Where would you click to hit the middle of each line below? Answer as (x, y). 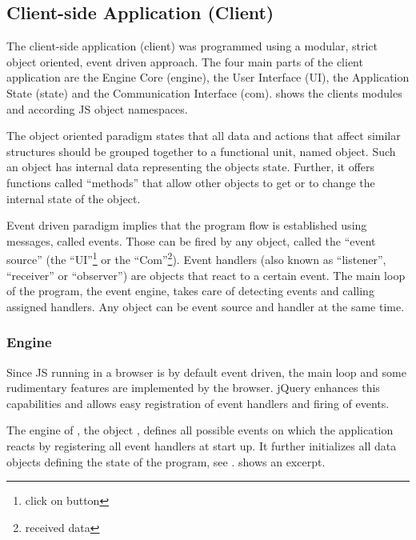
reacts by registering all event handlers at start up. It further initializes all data (202, 445)
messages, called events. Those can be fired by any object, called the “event (191, 240)
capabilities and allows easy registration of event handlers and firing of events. (198, 403)
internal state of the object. (74, 198)
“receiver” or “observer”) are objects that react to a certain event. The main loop (206, 275)
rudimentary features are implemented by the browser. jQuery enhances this (193, 388)
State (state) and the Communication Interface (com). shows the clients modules (204, 92)
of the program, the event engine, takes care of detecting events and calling (190, 291)
